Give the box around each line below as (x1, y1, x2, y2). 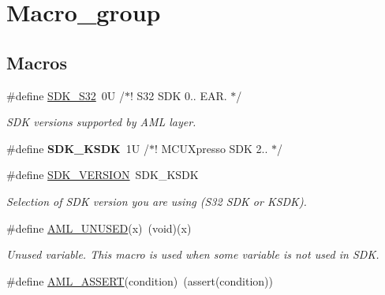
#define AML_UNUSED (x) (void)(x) (6, 219, 192, 236)
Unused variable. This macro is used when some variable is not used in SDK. (6, 246, 379, 263)
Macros (6, 50, 67, 74)
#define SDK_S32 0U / (6, 87, 125, 103)
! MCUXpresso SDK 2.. (154, 140, 268, 156)
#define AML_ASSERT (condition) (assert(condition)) (6, 272, 274, 289)
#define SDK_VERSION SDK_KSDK (6, 166, 199, 183)
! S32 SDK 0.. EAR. (129, 87, 227, 103)
